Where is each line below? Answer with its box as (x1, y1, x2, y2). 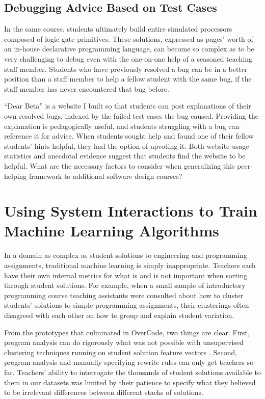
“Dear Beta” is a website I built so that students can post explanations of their (4, 100, 251, 111)
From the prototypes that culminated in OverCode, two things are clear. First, (4, 327, 250, 337)
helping (4, 170, 27, 181)
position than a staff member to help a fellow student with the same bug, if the (4, 73, 252, 84)
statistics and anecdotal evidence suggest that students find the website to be (4, 150, 246, 161)
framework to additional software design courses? (29, 170, 182, 181)
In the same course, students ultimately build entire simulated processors (4, 23, 232, 34)
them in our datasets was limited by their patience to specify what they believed (4, 377, 256, 387)
